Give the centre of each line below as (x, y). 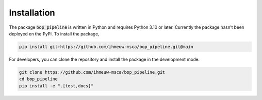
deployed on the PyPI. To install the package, (54, 33)
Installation (32, 13)
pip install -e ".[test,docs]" (57, 86)
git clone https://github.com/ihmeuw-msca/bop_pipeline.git (92, 72)
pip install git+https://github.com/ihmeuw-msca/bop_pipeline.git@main (106, 47)
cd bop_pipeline (39, 79)
